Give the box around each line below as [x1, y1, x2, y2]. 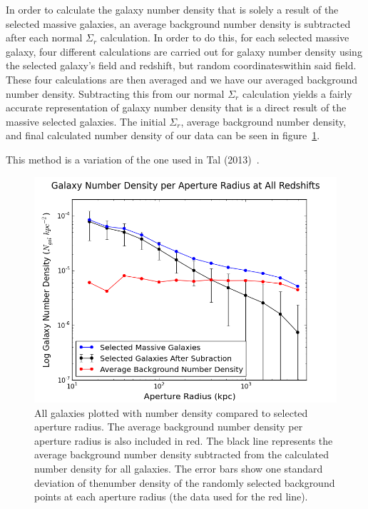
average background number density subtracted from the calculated [34, 447, 329, 462]
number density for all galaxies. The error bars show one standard [34, 460, 323, 475]
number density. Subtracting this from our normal [6, 86, 225, 101]
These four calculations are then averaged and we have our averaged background [6, 71, 358, 86]
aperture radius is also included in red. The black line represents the [34, 433, 333, 448]
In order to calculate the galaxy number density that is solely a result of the [6, 2, 339, 16]
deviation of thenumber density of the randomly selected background [34, 475, 335, 490]
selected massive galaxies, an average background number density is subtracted [6, 16, 351, 31]
